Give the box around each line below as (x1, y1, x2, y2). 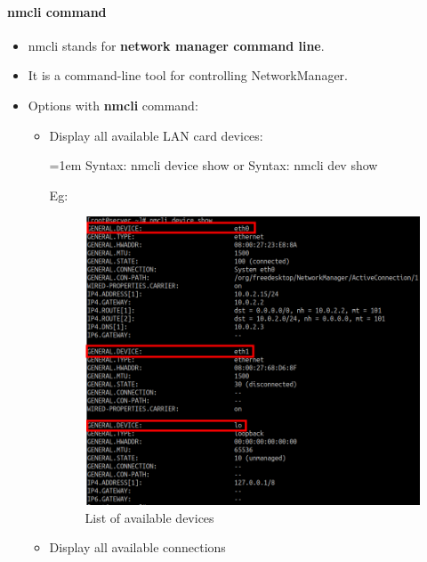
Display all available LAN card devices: (49, 126, 263, 144)
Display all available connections (49, 538, 226, 557)
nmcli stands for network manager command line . (28, 36, 325, 54)
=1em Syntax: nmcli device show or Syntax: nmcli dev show (49, 156, 378, 175)
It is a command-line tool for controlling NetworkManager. (28, 66, 348, 85)
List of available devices (85, 508, 214, 526)
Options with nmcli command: (28, 95, 198, 114)
